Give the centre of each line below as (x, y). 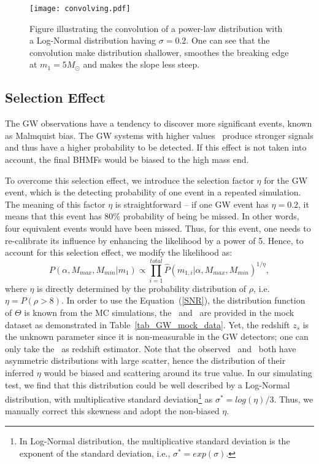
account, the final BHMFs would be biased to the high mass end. (127, 159)
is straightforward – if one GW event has (192, 204)
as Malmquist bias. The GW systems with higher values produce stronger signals (159, 135)
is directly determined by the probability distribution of (142, 288)
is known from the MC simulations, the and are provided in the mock (159, 313)
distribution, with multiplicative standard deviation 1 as (109, 398)
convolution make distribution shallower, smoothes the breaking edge (159, 52)
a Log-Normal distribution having (93, 40)
